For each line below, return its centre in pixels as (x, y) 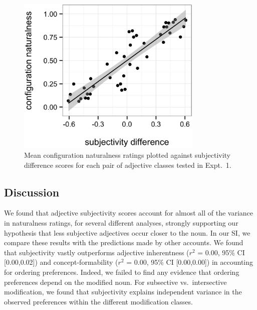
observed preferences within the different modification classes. (98, 301)
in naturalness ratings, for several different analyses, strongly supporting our (121, 223)
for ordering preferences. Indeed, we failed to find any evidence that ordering (122, 272)
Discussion (32, 192)
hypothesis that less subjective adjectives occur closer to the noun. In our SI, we (127, 232)
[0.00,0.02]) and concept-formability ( (61, 262)
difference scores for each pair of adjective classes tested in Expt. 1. (128, 165)
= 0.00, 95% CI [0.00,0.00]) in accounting (190, 262)
